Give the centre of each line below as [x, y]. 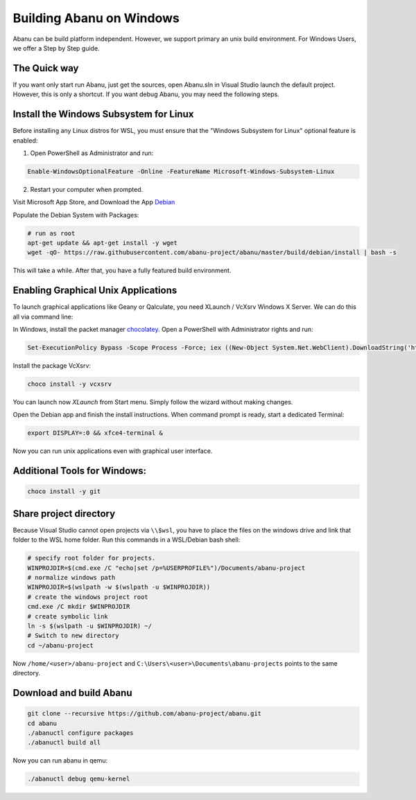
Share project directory [64, 514]
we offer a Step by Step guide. [56, 48]
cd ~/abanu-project [60, 645]
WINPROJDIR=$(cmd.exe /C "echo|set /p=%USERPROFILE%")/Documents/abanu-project [166, 568]
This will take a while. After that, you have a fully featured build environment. [122, 271]
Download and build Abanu [72, 693]
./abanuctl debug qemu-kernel [79, 779]
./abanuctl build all [64, 743]
